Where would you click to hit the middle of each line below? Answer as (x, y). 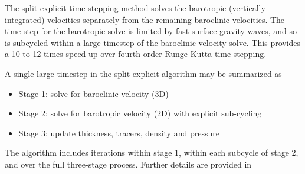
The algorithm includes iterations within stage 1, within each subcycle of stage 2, (152, 153)
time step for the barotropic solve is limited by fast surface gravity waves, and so (151, 31)
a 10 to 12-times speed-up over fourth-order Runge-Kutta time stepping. (136, 54)
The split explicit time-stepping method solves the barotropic (116, 8)
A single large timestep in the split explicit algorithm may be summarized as (143, 73)
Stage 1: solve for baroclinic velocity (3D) (94, 93)
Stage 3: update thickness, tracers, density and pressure (119, 133)
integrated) (25, 19)
